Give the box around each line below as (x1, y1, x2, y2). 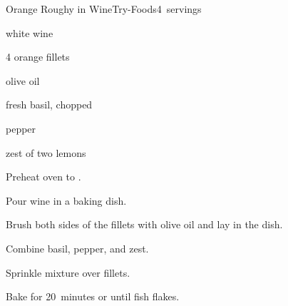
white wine (6, 25, 53, 40)
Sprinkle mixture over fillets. (6, 265, 130, 280)
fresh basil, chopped (6, 97, 93, 112)
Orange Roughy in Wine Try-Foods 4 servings (6, 1, 202, 16)
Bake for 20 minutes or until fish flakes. (6, 289, 180, 304)
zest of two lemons (6, 145, 86, 160)
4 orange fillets (6, 49, 70, 64)
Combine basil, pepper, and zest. (6, 240, 149, 255)
